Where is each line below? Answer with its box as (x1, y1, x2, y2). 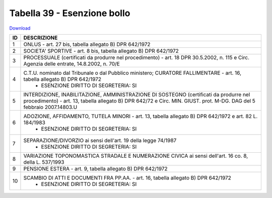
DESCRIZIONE (23, 34, 58, 41)
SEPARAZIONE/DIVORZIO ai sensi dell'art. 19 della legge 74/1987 (23, 137, 177, 144)
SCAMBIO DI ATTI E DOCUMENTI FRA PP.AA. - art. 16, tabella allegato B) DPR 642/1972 (23, 174, 232, 181)
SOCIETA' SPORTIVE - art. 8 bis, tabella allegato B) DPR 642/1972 (23, 47, 179, 54)
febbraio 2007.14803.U (23, 104, 78, 111)
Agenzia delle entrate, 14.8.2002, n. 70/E (23, 60, 120, 67)
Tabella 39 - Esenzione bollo (9, 8, 130, 19)
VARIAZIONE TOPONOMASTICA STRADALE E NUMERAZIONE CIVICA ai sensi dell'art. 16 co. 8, (23, 152, 248, 159)
